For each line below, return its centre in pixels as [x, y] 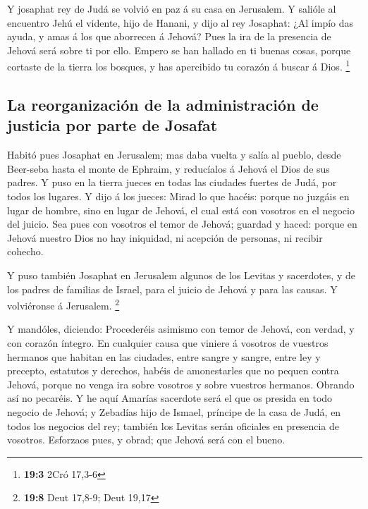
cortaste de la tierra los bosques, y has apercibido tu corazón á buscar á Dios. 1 [179, 66]
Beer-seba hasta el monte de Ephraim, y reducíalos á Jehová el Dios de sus [168, 168]
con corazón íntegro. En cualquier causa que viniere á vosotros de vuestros [168, 343]
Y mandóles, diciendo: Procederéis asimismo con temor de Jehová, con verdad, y [181, 329]
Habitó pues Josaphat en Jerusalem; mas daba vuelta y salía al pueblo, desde [174, 155]
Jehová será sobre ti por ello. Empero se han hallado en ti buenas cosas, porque [179, 50]
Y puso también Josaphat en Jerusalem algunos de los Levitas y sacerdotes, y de [181, 275]
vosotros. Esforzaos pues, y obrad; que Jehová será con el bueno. [146, 440]
